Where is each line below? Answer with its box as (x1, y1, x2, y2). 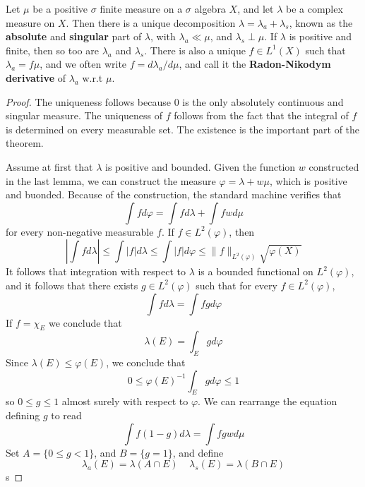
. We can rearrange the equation (198, 394, 337, 409)
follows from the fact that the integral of (174, 108, 349, 123)
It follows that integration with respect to (6, 264, 186, 279)
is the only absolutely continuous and (182, 94, 344, 109)
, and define (172, 445, 224, 459)
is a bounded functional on (198, 264, 313, 279)
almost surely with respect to (61, 394, 189, 409)
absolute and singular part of (6, 29, 142, 44)
